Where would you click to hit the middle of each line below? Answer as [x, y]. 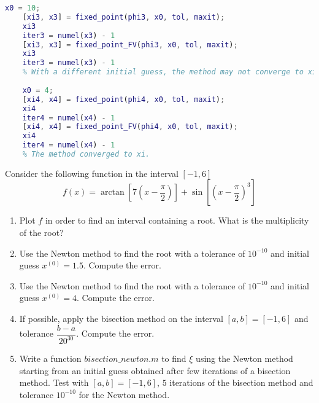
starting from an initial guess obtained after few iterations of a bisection [155, 370]
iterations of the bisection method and [241, 382]
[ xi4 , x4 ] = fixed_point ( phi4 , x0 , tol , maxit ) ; [124, 99]
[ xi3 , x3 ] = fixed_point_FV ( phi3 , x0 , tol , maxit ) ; [130, 45]
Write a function [50, 358]
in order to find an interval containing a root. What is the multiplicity [177, 220]
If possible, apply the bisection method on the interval [121, 319]
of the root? [41, 233]
